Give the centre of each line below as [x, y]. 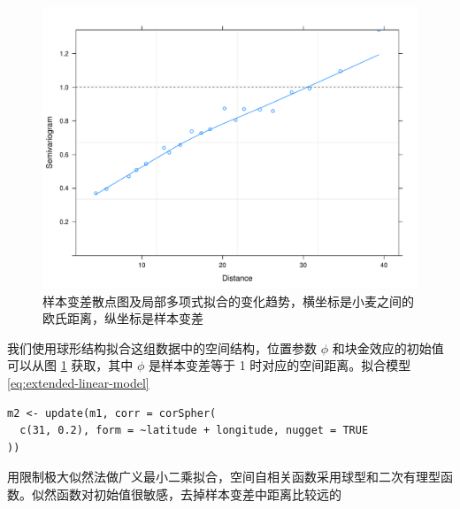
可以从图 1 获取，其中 [70, 365]
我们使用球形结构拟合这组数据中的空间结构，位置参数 [162, 347]
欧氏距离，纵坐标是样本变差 [123, 318]
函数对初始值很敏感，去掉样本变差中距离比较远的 [199, 494]
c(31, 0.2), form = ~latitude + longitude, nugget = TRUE [194, 431]
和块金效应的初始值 [388, 347]
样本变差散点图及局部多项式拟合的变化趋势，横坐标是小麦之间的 [228, 301]
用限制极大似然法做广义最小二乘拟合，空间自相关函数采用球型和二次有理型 [224, 477]
